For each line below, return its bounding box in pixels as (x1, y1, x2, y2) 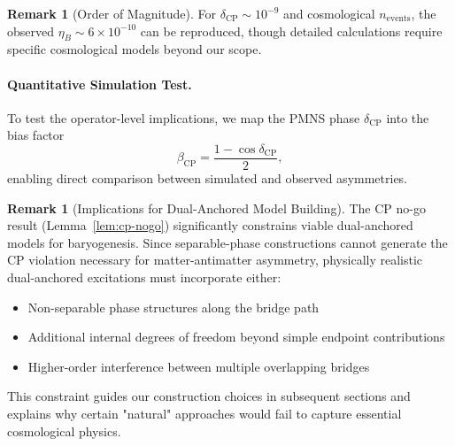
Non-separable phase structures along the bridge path (27, 297, 320, 316)
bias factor (7, 126, 65, 144)
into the (386, 108, 429, 127)
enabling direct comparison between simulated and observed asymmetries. (7, 169, 408, 188)
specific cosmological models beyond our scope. (7, 40, 262, 58)
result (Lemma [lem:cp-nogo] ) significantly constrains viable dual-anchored (7, 216, 413, 235)
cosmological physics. (7, 421, 121, 440)
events (386, 14, 411, 24)
